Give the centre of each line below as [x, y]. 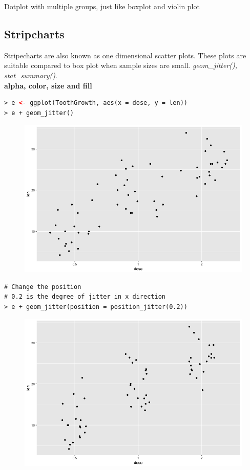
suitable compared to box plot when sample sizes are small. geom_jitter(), [121, 65]
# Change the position [43, 287]
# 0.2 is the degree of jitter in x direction [85, 297]
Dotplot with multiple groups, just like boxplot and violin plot [102, 6]
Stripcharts [34, 33]
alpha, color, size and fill [48, 85]
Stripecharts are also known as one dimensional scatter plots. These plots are [125, 55]
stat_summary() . [31, 75]
